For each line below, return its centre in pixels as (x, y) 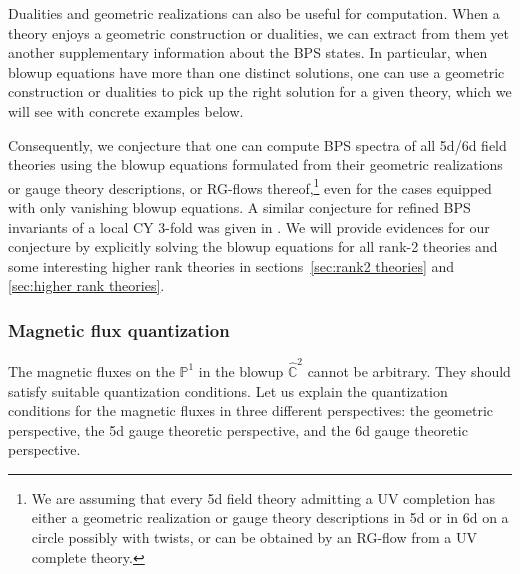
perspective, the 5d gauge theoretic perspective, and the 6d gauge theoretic (238, 429)
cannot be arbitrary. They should (409, 370)
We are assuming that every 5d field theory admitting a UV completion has (263, 497)
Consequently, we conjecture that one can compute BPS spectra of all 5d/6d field (257, 144)
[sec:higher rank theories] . (86, 285)
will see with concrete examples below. (126, 110)
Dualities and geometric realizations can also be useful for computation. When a (254, 13)
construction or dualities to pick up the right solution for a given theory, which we (260, 91)
